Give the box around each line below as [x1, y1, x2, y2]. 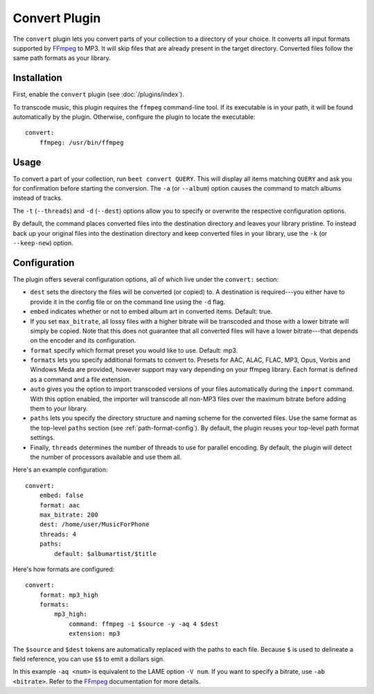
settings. [30, 433, 55, 442]
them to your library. [30, 404, 88, 413]
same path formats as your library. [12, 54, 111, 62]
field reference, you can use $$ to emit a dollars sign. [12, 655, 166, 663]
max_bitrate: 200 [39, 510, 98, 519]
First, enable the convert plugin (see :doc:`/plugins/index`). [12, 90, 185, 98]
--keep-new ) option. [12, 239, 73, 248]
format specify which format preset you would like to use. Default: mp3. [30, 346, 238, 354]
